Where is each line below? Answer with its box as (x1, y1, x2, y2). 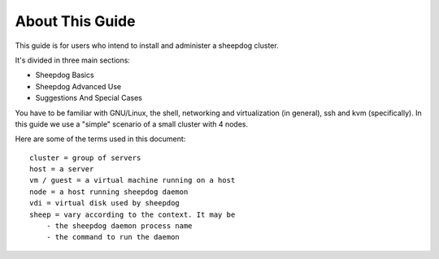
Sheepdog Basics (35, 70, 94, 80)
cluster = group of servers (29, 153, 141, 162)
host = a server (29, 165, 94, 174)
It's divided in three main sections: (15, 55, 130, 65)
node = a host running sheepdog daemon (29, 187, 189, 196)
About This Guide (15, 12, 136, 30)
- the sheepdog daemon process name (46, 222, 193, 231)
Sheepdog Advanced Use (35, 81, 122, 91)
